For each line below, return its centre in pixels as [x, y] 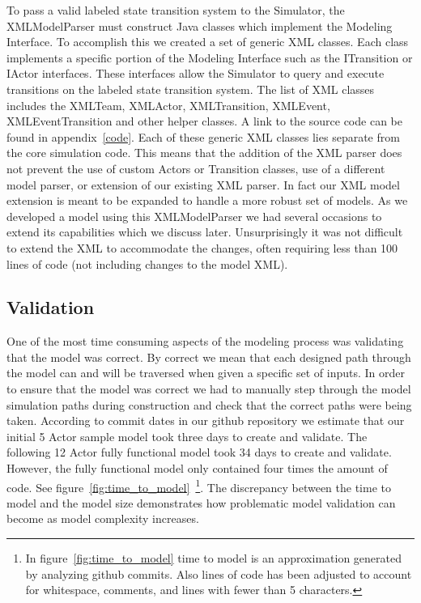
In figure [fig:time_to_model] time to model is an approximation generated [213, 558]
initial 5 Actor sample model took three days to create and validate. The [187, 436]
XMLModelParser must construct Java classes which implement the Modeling [200, 25]
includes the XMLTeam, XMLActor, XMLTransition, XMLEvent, [168, 105]
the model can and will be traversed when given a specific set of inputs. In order [206, 373]
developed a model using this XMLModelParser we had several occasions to [194, 216]
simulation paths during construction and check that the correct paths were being [209, 404]
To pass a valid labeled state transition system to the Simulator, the [176, 10]
